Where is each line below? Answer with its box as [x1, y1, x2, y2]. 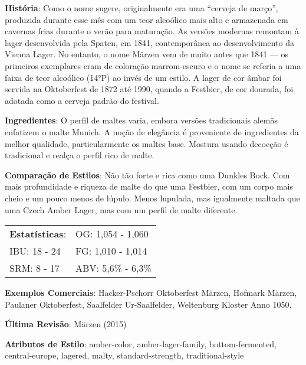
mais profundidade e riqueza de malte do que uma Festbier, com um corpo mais [5, 180, 294, 193]
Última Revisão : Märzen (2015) [5, 318, 127, 330]
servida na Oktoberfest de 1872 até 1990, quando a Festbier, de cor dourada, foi [5, 83, 294, 95]
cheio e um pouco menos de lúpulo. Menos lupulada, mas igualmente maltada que [5, 191, 300, 204]
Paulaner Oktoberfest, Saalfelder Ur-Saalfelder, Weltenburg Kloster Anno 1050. [5, 298, 292, 310]
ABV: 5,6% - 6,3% [75, 261, 152, 275]
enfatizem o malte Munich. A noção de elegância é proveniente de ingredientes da [5, 125, 299, 138]
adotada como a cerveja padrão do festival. [5, 94, 159, 106]
